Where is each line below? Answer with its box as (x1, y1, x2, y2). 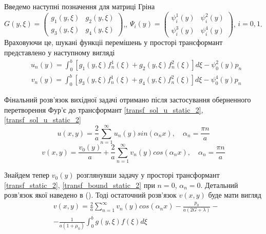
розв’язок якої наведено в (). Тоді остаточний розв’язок (4, 189, 177, 200)
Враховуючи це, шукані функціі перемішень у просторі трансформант (4, 37, 223, 48)
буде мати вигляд (208, 189, 261, 200)
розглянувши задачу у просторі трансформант (77, 169, 220, 180)
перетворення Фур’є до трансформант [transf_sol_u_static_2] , (4, 104, 203, 115)
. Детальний (200, 179, 238, 190)
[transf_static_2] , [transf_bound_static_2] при (4, 179, 155, 190)
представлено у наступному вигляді (4, 47, 115, 57)
